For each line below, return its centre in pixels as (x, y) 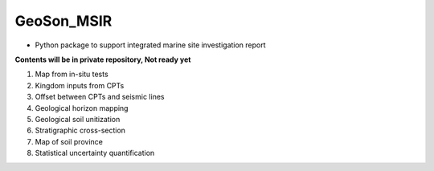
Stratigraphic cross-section (80, 130)
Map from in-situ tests (72, 74)
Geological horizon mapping (82, 108)
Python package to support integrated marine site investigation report (150, 45)
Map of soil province (69, 141)
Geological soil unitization (78, 119)
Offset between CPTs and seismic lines (100, 97)
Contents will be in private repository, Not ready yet (103, 59)
